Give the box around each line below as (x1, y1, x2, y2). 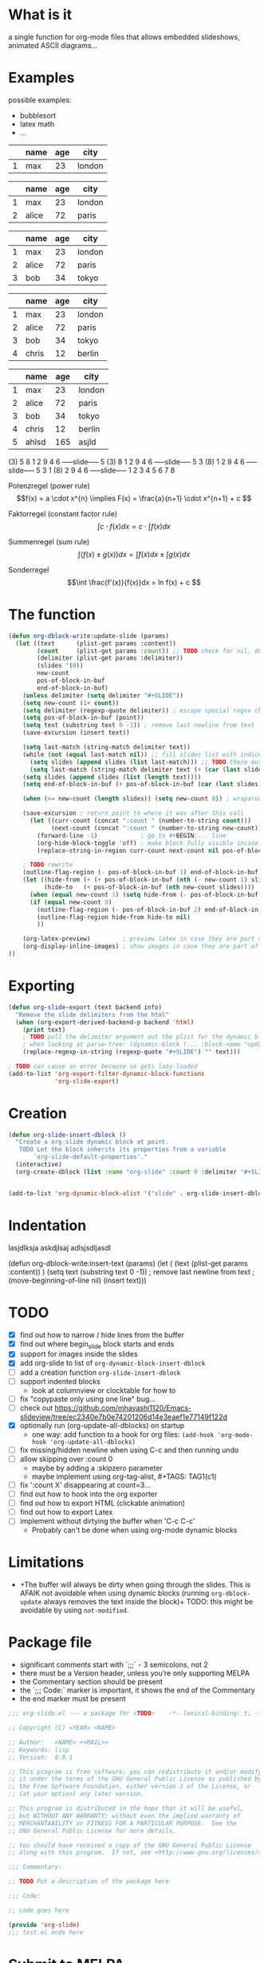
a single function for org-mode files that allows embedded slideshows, (8, 32, 241, 42)
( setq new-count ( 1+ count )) (22, 699, 120, 707)
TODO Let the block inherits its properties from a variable (18, 1146, 227, 1154)
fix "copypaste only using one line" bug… (19, 1394, 156, 1403)
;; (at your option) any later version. (8, 1790, 145, 1798)
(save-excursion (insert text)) (22, 729, 130, 737)
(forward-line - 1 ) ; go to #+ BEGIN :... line (37, 831, 227, 840)
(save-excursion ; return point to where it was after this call (22, 809, 245, 817)
